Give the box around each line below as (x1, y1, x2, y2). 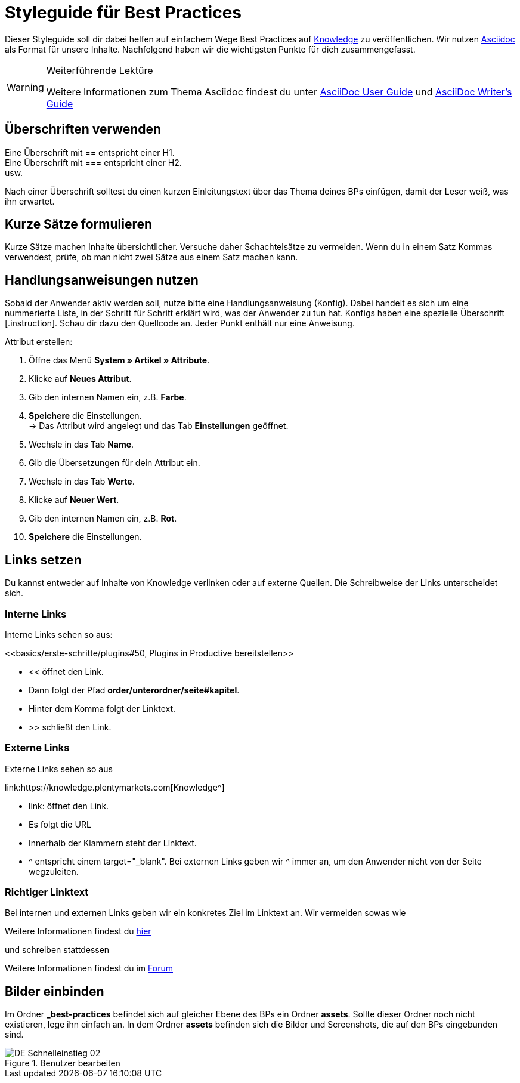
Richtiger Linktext (5, 886, 89, 898)
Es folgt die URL (29, 819, 91, 829)
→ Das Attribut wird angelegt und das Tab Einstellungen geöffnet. (29, 421, 289, 431)
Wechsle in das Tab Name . (29, 439, 134, 450)
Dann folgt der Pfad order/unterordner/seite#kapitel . (29, 684, 240, 695)
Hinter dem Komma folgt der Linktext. (29, 703, 176, 714)
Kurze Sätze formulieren (5, 217, 153, 232)
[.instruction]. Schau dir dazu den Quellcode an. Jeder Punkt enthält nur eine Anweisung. (5, 318, 355, 329)
